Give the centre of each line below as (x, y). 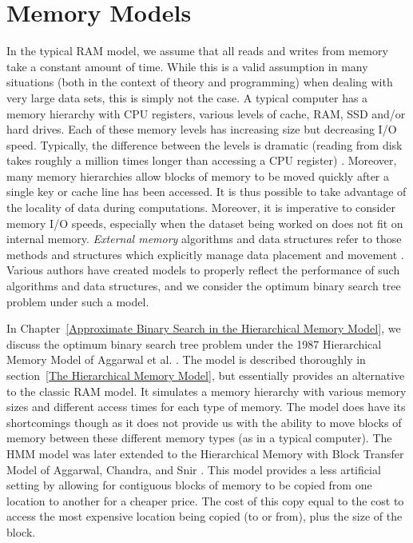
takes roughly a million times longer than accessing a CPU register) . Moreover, (202, 160)
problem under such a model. (78, 301)
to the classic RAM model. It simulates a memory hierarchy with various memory (206, 391)
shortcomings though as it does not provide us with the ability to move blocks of (204, 422)
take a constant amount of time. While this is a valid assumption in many (187, 66)
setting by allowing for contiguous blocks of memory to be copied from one (189, 485)
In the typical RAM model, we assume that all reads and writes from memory (197, 51)
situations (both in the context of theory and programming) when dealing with (200, 82)
